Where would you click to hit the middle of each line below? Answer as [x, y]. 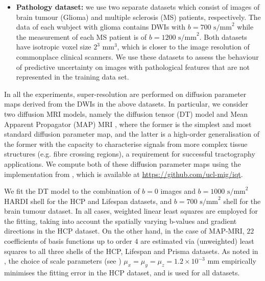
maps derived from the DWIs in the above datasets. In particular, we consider [126, 104]
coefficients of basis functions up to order [68, 241]
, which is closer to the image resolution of [183, 47]
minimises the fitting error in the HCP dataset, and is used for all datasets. [122, 273]
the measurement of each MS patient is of [81, 36]
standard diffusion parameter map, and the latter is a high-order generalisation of [132, 134]
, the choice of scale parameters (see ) [63, 261]
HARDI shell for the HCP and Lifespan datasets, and [88, 201]
